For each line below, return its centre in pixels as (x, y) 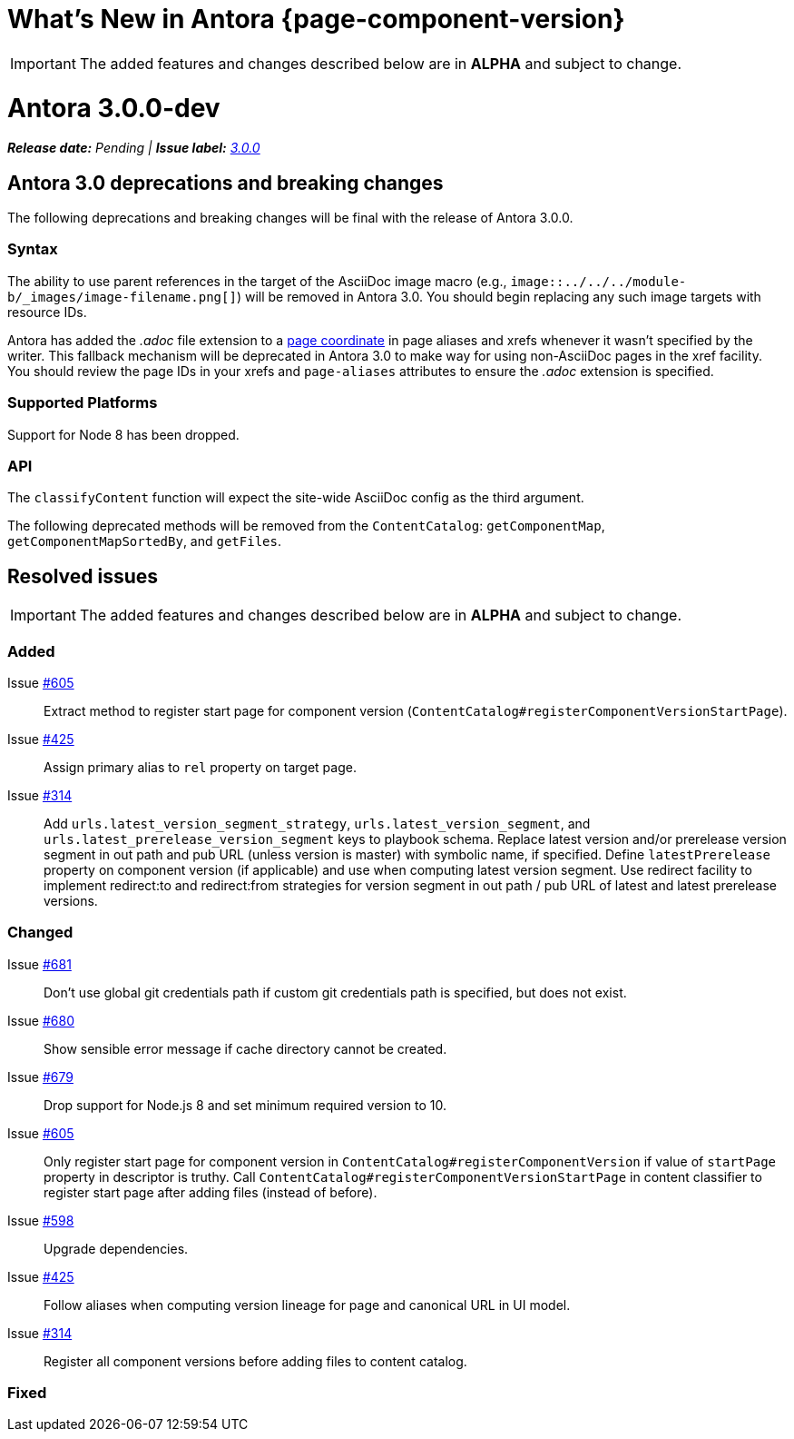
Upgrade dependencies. (116, 1248)
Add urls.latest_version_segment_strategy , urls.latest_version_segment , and (317, 823)
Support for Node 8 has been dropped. (123, 434)
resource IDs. (47, 312)
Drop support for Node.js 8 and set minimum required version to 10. (245, 1105)
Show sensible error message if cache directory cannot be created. (245, 1048)
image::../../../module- (598, 281)
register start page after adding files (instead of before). (211, 1192)
